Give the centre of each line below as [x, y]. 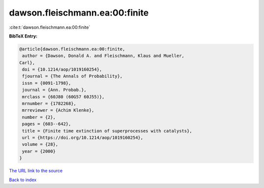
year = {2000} [39, 151]
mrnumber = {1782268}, [49, 104]
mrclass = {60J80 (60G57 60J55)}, [63, 97]
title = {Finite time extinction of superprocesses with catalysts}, [107, 131]
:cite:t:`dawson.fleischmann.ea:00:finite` [50, 27]
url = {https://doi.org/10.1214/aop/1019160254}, [83, 138]
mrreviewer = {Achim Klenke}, [58, 110]
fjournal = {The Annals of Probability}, [72, 76]
